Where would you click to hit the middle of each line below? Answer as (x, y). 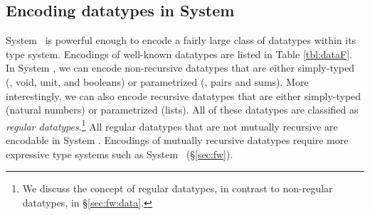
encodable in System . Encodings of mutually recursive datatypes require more (177, 140)
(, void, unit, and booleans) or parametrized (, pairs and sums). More (157, 81)
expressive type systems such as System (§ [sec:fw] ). (120, 154)
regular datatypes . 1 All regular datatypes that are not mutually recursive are (172, 125)
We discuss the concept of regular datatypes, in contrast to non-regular (178, 188)
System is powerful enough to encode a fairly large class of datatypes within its (181, 40)
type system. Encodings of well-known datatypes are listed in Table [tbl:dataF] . (179, 54)
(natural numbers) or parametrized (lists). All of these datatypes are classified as (182, 110)
